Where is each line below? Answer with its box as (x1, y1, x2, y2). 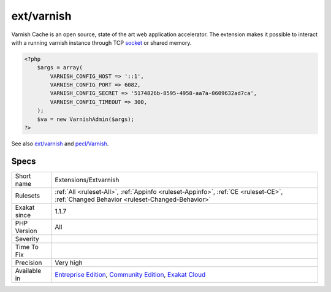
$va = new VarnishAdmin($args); (37, 115, 135, 123)
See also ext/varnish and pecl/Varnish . (11, 140, 109, 147)
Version (15, 226, 37, 235)
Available (15, 266, 42, 275)
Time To (15, 242, 39, 251)
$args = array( (37, 64, 83, 71)
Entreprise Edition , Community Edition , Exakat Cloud (55, 270, 206, 279)
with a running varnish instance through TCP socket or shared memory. (11, 39, 192, 46)
